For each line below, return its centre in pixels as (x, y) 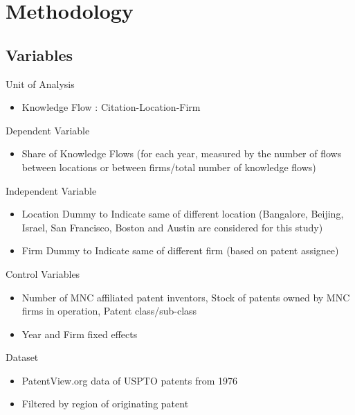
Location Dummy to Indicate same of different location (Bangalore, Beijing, (183, 214)
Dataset (22, 357)
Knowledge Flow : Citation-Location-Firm (111, 107)
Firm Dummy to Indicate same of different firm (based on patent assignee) (180, 250)
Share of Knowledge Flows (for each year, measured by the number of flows (182, 153)
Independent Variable (51, 190)
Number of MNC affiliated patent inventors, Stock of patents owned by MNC (186, 297)
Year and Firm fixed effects (80, 334)
